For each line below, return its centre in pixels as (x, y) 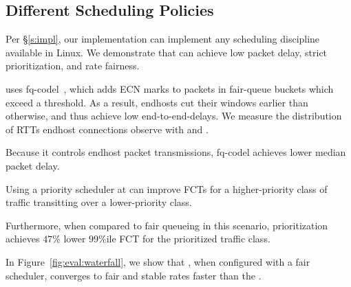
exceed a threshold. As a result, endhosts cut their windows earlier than (157, 102)
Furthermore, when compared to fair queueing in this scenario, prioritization (167, 225)
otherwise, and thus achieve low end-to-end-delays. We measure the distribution (174, 116)
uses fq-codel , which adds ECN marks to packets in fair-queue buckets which (170, 88)
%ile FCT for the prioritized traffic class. (184, 239)
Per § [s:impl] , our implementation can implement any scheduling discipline (163, 39)
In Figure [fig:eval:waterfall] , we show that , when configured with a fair (158, 261)
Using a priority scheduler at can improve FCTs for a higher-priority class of (167, 188)
